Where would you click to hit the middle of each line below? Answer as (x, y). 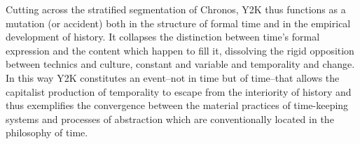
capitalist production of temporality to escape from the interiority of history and (179, 91)
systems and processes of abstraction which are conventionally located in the (170, 118)
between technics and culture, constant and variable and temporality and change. (180, 64)
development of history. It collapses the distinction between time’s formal (163, 37)
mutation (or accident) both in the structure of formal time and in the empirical (178, 23)
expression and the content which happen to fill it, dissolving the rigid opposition (180, 50)
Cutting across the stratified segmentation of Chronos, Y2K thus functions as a (176, 9)
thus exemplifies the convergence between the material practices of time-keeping (177, 105)
